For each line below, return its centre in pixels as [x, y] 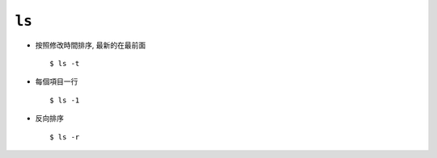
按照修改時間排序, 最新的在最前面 [90, 45]
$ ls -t [65, 63]
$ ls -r [65, 137]
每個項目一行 [57, 81]
